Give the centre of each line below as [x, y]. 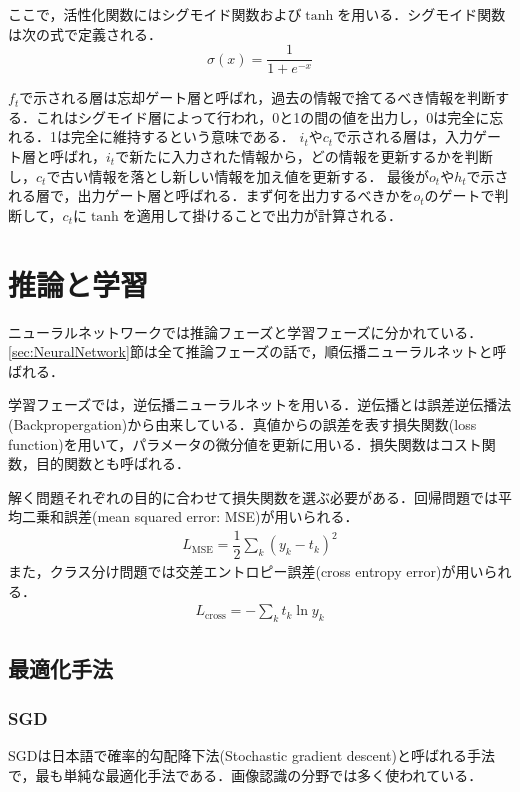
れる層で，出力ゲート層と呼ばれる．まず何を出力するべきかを [211, 195]
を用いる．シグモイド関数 [421, 14]
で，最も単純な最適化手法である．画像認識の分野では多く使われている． [245, 774]
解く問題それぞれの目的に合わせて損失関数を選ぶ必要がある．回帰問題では [253, 496]
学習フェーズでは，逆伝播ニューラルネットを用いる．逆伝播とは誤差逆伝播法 [260, 404]
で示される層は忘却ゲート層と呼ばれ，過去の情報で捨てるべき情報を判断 [257, 97]
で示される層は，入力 [403, 136]
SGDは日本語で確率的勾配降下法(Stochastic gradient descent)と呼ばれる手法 [251, 754]
